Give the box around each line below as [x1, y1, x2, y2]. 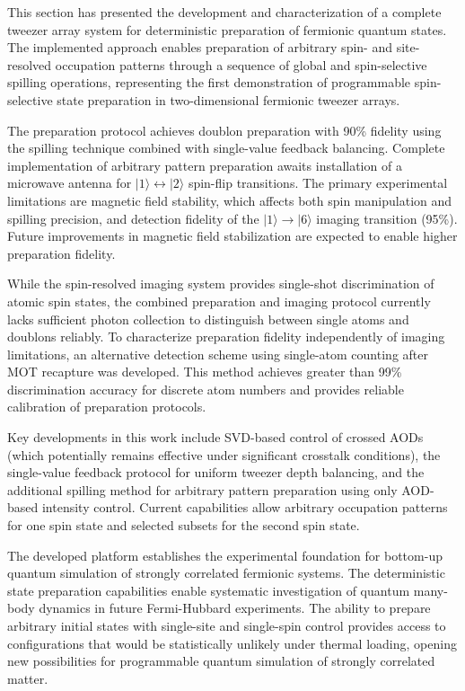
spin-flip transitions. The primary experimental [188, 173, 448, 192]
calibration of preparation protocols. [7, 397, 206, 416]
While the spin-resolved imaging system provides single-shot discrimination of [7, 274, 434, 293]
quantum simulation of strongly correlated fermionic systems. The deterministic [7, 563, 445, 582]
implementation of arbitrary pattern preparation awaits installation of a [7, 155, 402, 174]
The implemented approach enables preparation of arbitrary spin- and [7, 38, 392, 57]
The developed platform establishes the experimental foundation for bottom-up [7, 545, 443, 564]
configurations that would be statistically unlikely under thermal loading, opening [7, 633, 457, 652]
